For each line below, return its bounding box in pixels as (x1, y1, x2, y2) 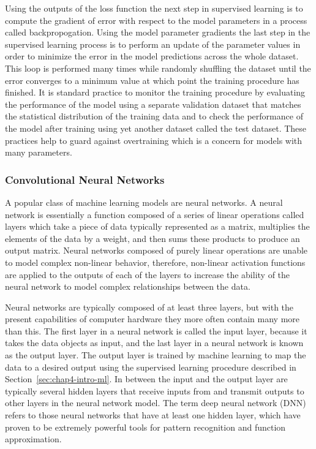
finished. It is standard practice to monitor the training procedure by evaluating (5, 86, 306, 99)
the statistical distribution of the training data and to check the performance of (5, 110, 303, 123)
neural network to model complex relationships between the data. (5, 280, 250, 293)
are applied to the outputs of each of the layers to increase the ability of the (5, 268, 290, 281)
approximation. (5, 432, 62, 445)
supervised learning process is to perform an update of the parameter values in (5, 37, 301, 50)
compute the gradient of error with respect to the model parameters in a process (5, 13, 307, 26)
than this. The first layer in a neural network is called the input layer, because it (5, 324, 307, 337)
